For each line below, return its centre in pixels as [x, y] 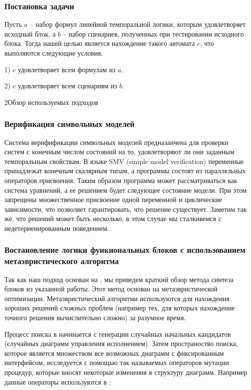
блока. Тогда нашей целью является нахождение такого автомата [100, 43]
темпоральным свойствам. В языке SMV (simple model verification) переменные [124, 161]
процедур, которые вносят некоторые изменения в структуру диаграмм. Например [126, 372]
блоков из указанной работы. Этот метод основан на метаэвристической [111, 289]
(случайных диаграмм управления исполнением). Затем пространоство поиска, [121, 343]
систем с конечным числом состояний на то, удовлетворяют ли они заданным [119, 152]
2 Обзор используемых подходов [51, 102]
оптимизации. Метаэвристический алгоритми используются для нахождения [117, 298]
